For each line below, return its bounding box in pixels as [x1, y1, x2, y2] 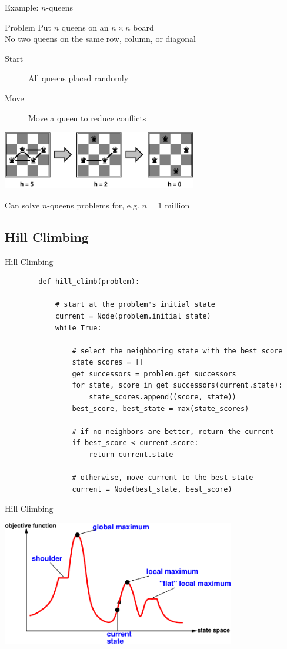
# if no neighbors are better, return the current [72, 427, 275, 436]
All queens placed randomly [28, 72, 129, 84]
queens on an [61, 21, 109, 33]
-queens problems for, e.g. [47, 198, 139, 211]
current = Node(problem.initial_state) [55, 312, 211, 320]
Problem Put [5, 21, 52, 33]
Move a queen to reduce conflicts [28, 111, 146, 124]
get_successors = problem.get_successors [72, 369, 236, 378]
